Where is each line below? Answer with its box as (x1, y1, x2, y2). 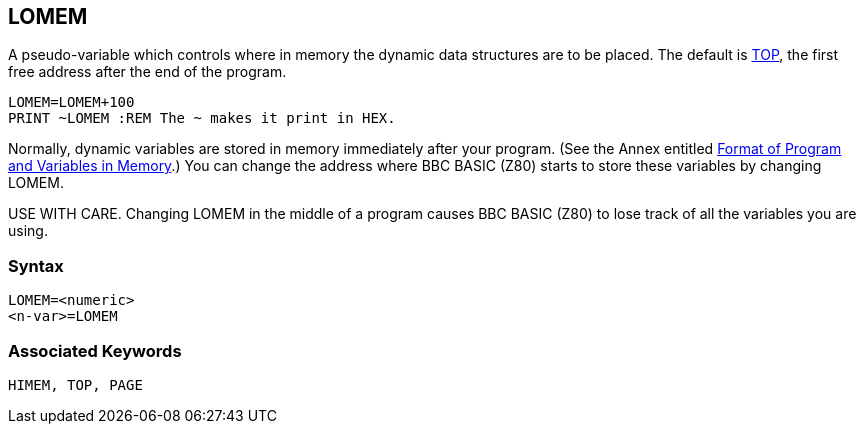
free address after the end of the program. (8, 63, 287, 81)
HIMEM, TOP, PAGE (8, 376, 143, 393)
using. (8, 222, 48, 240)
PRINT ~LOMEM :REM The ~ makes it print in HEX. (8, 110, 396, 127)
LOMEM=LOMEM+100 (8, 94, 135, 111)
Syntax (8, 255, 64, 276)
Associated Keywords (8, 340, 182, 361)
